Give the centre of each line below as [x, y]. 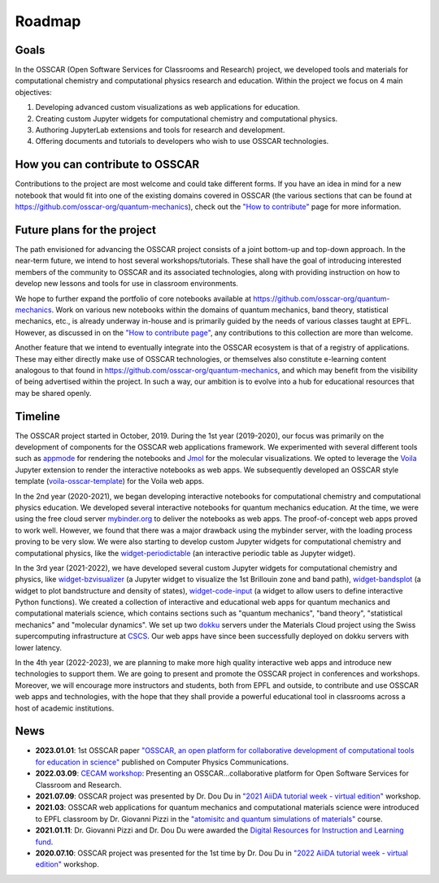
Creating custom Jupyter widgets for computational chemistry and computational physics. [187, 119]
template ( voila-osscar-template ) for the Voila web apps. [110, 481]
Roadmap [48, 21]
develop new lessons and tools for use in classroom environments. [127, 284]
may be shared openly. [53, 393]
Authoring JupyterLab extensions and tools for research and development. [160, 130]
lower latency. [39, 647]
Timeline [38, 416]
